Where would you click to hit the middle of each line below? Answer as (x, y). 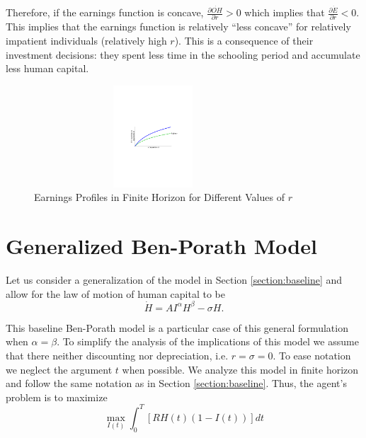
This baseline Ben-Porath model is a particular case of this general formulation (177, 327)
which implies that (285, 12)
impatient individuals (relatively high (86, 40)
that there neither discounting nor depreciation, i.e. (117, 355)
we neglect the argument (59, 369)
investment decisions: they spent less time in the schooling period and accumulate (183, 54)
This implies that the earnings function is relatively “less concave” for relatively (178, 27)
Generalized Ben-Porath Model (161, 246)
